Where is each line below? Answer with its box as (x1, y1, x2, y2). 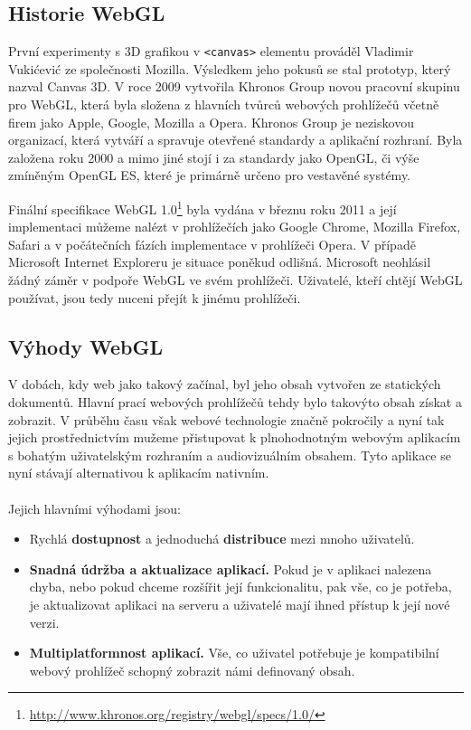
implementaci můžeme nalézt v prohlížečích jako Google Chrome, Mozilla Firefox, (8, 217, 461, 236)
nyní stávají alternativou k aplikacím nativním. (8, 463, 269, 482)
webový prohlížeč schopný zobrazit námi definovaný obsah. (29, 660, 355, 679)
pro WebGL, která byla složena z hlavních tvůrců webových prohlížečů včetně (8, 95, 439, 114)
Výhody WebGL (8, 332, 163, 360)
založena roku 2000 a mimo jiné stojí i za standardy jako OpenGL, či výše (8, 147, 419, 166)
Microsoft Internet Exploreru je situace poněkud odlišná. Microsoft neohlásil (8, 252, 431, 271)
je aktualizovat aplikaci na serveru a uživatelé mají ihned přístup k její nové (29, 594, 450, 613)
